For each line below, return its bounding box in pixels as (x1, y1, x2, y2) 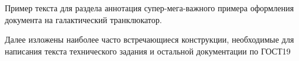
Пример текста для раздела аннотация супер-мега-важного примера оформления (5, 2, 294, 14)
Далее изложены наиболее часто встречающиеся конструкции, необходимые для (5, 33, 294, 46)
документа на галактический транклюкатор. (5, 13, 162, 25)
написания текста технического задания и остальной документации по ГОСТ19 (5, 44, 291, 57)
